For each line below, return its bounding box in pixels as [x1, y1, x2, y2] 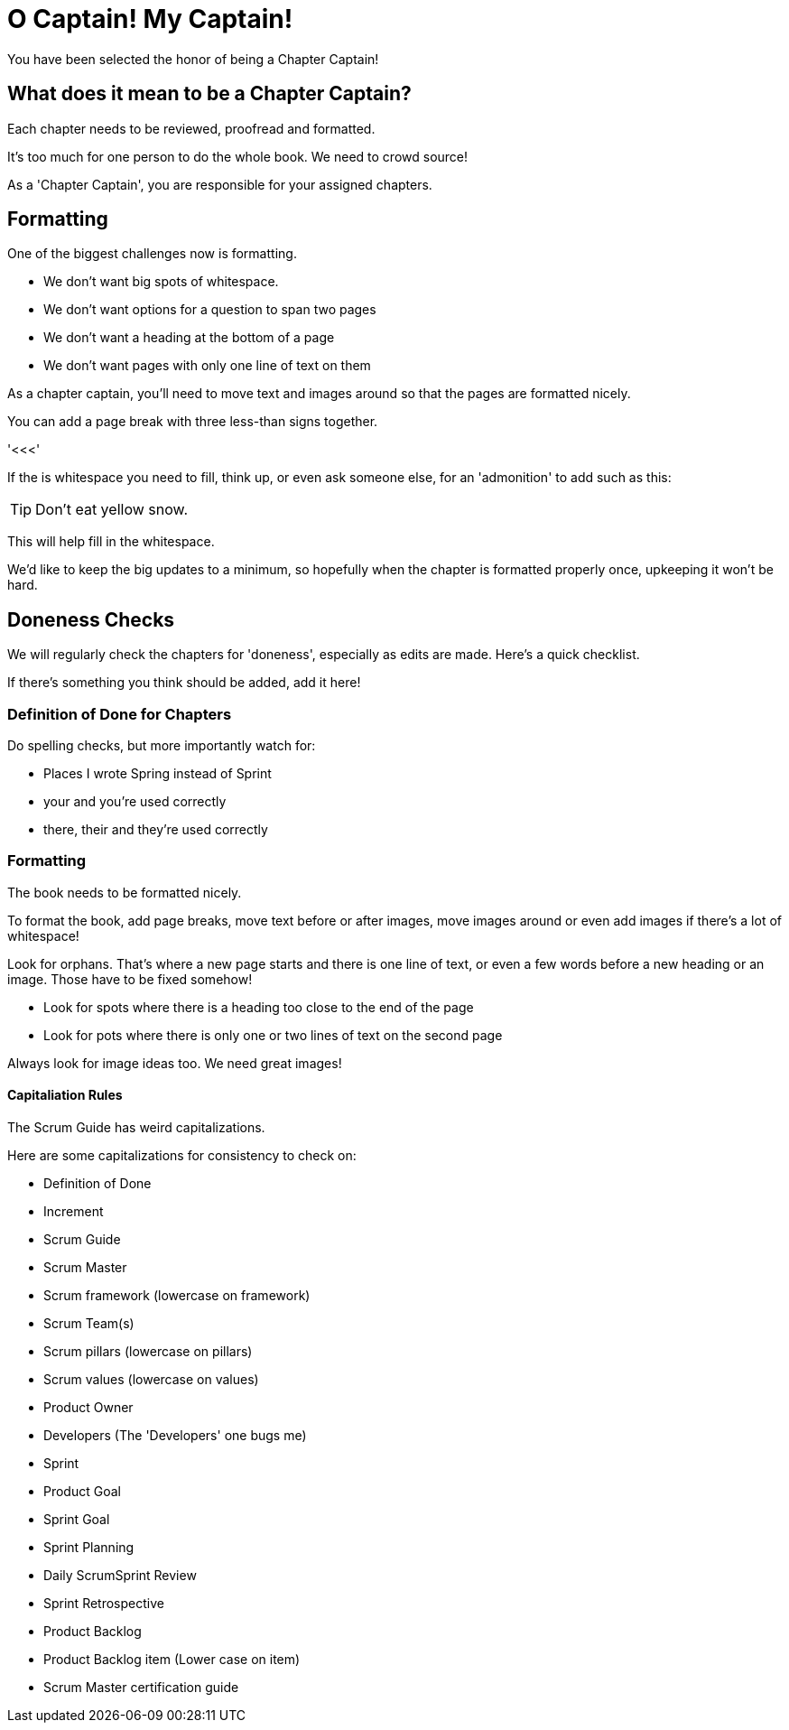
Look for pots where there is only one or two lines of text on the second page [43, 1027, 503, 1043]
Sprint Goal [43, 1511, 110, 1527]
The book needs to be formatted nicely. [7, 884, 242, 900]
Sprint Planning [43, 1539, 135, 1555]
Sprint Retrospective [43, 1595, 164, 1611]
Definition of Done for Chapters [7, 704, 232, 723]
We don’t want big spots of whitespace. [43, 274, 279, 290]
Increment [43, 1204, 104, 1219]
